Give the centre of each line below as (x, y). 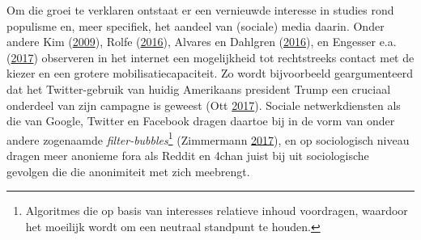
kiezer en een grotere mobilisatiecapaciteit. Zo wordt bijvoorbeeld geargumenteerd (210, 73)
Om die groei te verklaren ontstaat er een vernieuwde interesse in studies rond (200, 10)
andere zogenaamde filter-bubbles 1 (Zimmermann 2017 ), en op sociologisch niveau (208, 138)
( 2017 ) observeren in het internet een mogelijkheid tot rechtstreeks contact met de (210, 57)
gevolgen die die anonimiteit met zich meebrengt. (128, 171)
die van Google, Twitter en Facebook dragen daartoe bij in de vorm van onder (201, 121)
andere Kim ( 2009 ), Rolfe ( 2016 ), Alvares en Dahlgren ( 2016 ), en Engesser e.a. (202, 42)
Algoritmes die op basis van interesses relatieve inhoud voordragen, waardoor (217, 211)
